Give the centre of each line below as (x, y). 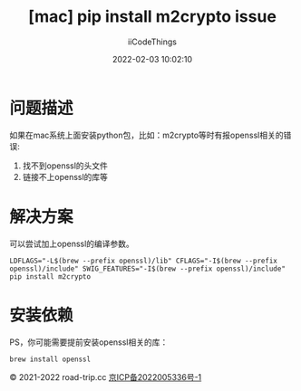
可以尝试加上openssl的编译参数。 (72, 243)
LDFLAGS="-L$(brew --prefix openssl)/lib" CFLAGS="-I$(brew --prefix (144, 261)
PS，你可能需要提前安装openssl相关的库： (89, 342)
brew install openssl (50, 359)
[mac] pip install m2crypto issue (152, 17)
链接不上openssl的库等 (65, 176)
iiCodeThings (152, 42)
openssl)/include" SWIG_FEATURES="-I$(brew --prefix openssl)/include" (147, 269)
